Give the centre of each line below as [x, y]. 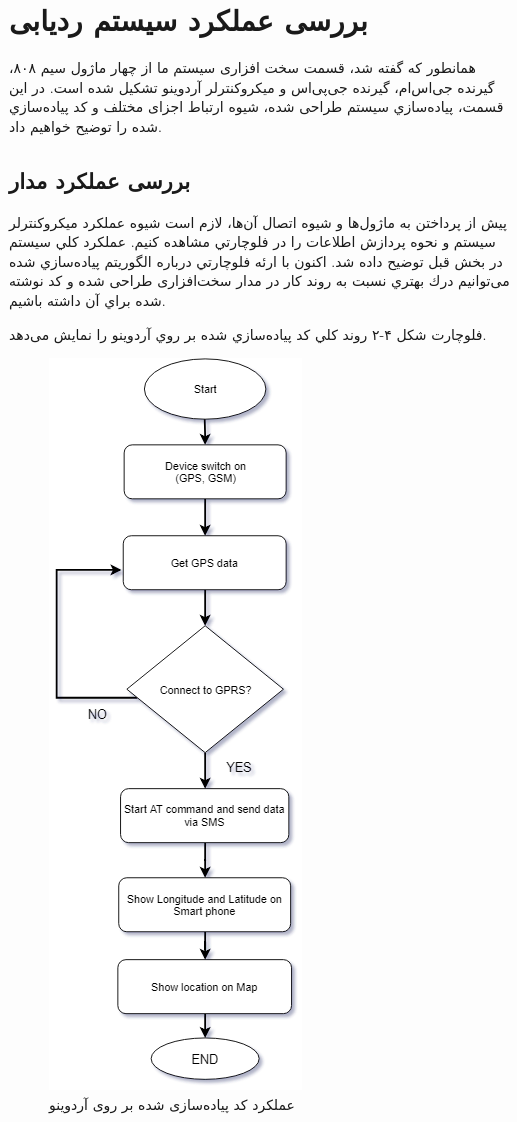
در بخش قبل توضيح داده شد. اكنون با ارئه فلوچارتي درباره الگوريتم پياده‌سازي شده [256, 260]
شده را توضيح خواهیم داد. [85, 125]
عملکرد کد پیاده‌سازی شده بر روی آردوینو [172, 1103]
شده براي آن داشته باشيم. [87, 300]
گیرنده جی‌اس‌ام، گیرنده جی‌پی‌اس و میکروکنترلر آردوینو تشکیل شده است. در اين [252, 86]
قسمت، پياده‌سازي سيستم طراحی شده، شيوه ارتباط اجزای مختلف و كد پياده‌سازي [256, 106]
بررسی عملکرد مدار [100, 179]
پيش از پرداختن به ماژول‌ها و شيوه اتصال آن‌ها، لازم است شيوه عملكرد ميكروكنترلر [258, 221]
